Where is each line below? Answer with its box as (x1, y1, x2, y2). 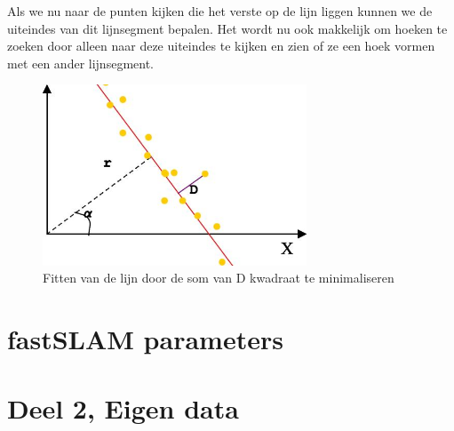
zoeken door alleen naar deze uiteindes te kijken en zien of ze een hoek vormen (7, 36, 435, 55)
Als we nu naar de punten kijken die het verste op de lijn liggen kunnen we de (7, 2, 433, 20)
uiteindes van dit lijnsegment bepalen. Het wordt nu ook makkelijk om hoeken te (7, 19, 448, 37)
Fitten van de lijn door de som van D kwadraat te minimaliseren (43, 268, 394, 287)
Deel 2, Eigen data (7, 390, 239, 427)
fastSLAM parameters (7, 321, 283, 356)
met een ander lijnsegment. (7, 53, 154, 72)
